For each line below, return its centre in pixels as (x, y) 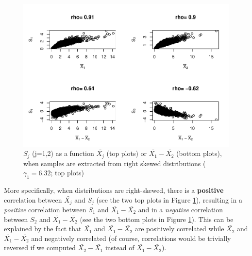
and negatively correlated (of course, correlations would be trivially (131, 238)
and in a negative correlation (181, 210)
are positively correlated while (179, 229)
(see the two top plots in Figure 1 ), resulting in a (169, 199)
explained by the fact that (43, 229)
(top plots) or (127, 153)
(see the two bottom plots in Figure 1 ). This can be (157, 219)
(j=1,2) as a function (63, 153)
